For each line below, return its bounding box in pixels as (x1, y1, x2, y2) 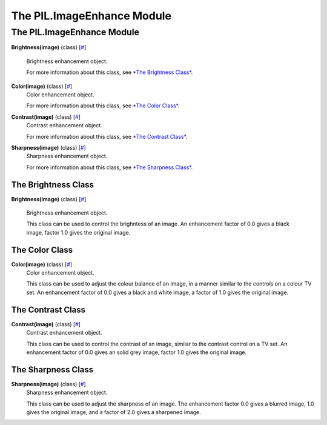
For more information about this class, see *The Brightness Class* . (26, 69, 193, 76)
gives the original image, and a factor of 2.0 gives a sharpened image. (26, 409, 201, 415)
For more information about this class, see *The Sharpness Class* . (26, 164, 193, 171)
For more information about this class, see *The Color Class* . (26, 102, 180, 109)
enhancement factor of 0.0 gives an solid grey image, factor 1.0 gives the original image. (26, 349, 247, 356)
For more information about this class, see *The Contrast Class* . (26, 133, 188, 140)
